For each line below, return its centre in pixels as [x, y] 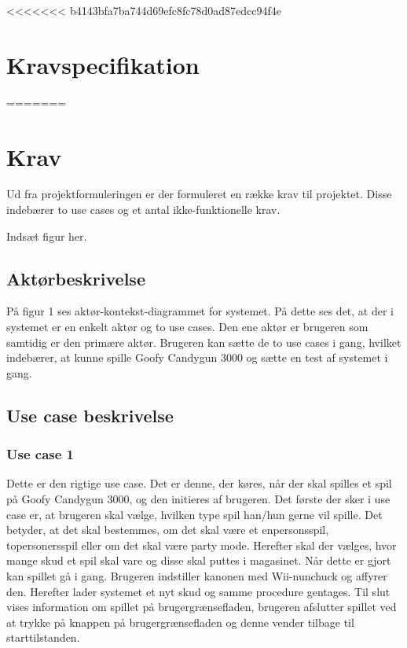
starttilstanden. [43, 637]
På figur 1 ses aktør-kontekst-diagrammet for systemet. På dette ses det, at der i [200, 311]
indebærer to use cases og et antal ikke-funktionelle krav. [143, 210]
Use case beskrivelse [90, 415]
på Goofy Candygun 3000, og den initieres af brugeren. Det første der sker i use [198, 498]
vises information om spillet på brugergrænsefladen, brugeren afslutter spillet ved [202, 607]
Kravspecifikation [103, 64]
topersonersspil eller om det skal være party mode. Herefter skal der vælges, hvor [202, 545]
